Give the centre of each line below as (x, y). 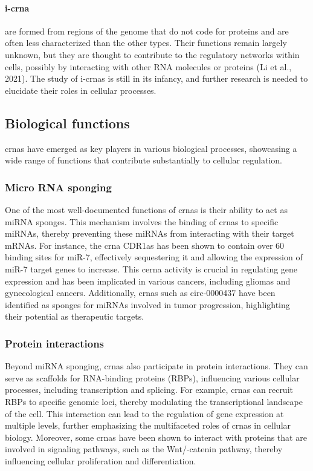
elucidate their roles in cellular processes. (81, 90)
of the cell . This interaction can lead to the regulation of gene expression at (144, 413)
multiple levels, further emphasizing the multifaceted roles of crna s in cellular (148, 425)
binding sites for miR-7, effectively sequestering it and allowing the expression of (154, 257)
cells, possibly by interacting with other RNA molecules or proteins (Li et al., (148, 66)
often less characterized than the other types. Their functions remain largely (146, 43)
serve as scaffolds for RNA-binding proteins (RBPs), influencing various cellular (152, 377)
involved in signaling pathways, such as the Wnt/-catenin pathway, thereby (144, 449)
